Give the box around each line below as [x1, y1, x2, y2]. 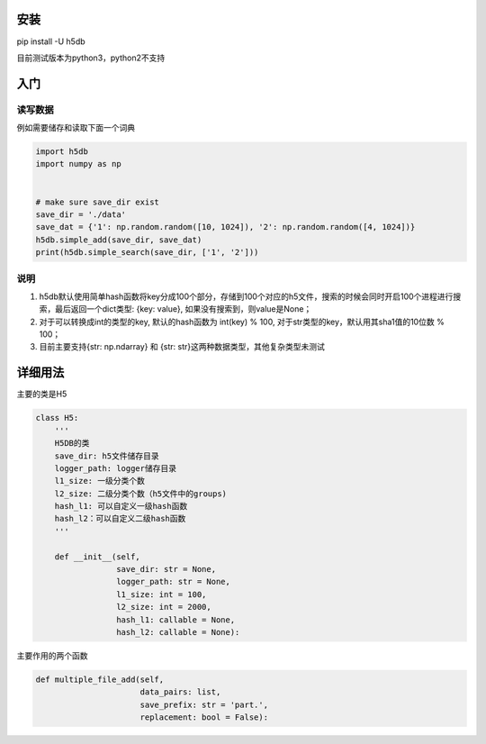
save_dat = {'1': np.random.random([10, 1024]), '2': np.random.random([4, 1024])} [35, 222, 416, 232]
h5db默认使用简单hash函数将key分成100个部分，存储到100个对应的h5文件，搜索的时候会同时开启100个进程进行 [39, 291, 454, 302]
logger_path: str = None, [115, 576, 231, 587]
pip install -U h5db [16, 36, 85, 47]
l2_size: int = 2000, [115, 602, 211, 612]
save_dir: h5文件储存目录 [54, 450, 159, 461]
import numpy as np [35, 159, 121, 169]
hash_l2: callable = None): [115, 627, 240, 637]
